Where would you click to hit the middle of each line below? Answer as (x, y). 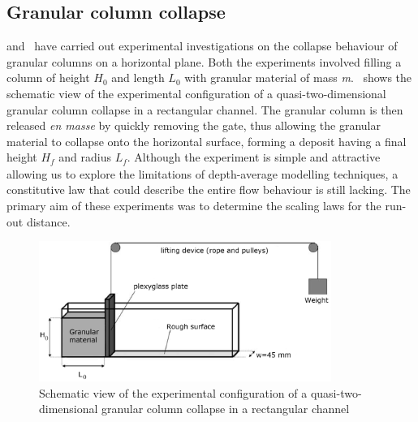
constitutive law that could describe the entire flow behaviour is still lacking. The (209, 189)
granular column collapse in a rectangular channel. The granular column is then (205, 109)
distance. (48, 221)
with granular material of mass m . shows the (298, 78)
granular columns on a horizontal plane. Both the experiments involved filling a (204, 61)
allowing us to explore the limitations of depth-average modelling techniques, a (203, 173)
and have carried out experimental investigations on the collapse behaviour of (202, 46)
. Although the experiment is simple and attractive (254, 157)
